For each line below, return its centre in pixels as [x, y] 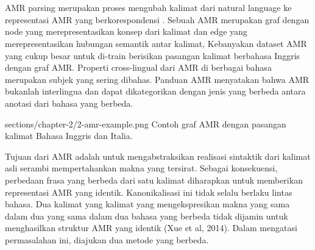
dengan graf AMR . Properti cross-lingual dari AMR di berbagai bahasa [138, 67]
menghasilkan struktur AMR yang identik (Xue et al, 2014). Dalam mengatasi [151, 228]
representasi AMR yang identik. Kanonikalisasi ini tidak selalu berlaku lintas [149, 192]
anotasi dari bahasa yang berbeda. [69, 103]
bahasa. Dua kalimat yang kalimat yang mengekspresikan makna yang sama [147, 204]
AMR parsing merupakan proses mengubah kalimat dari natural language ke [148, 8]
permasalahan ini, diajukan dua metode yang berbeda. [107, 239]
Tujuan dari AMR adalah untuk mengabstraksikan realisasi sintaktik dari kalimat [158, 156]
